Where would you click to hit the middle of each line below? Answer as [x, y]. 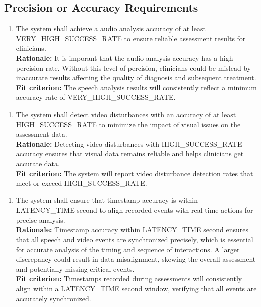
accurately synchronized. [53, 298]
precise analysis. [40, 219]
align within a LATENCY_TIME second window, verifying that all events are [136, 289]
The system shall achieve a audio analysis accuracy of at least [111, 28]
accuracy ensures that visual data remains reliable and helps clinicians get [130, 153]
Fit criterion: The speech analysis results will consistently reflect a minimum [136, 87]
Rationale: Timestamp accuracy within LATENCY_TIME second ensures [132, 229]
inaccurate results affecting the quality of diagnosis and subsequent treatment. [136, 78]
